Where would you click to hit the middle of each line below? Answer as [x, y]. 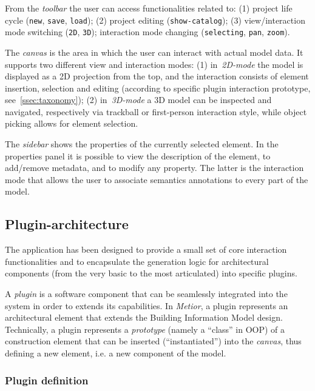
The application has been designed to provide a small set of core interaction [146, 249]
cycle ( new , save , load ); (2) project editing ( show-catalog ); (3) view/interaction [155, 20]
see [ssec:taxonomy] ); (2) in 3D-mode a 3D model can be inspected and [138, 100]
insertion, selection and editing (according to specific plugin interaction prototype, [158, 88]
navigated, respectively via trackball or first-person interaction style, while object [156, 111]
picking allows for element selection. [72, 123]
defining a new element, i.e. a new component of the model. [116, 353]
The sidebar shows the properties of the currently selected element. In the [142, 144]
